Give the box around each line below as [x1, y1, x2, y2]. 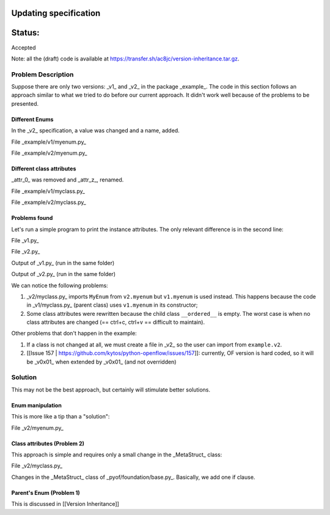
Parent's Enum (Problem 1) [11, 489, 81, 496]
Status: [11, 27, 40, 38]
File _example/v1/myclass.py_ [11, 187, 86, 195]
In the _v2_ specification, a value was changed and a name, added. [11, 127, 180, 134]
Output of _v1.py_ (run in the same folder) [11, 259, 115, 266]
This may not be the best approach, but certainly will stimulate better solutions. [11, 385, 211, 393]
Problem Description [11, 70, 74, 79]
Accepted [11, 43, 36, 51]
